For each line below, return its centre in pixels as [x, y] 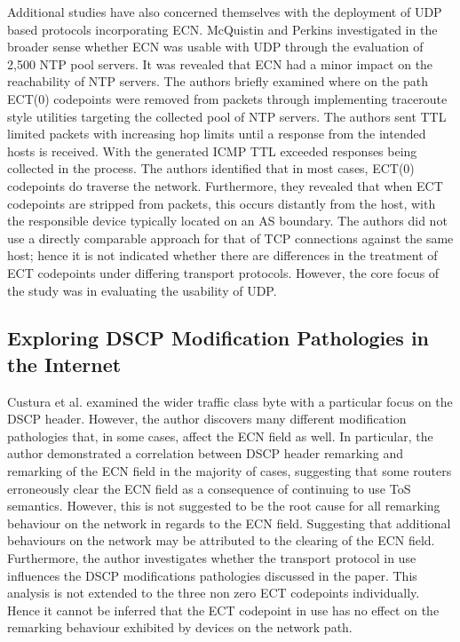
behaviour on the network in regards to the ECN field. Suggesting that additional [229, 523]
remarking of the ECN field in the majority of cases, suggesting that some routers [230, 471]
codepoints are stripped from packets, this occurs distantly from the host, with [222, 203]
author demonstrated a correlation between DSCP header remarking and [206, 453]
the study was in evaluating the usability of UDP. [142, 290]
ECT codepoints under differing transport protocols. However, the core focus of [223, 272]
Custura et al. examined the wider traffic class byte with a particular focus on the [230, 401]
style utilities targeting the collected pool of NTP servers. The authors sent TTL [227, 116]
